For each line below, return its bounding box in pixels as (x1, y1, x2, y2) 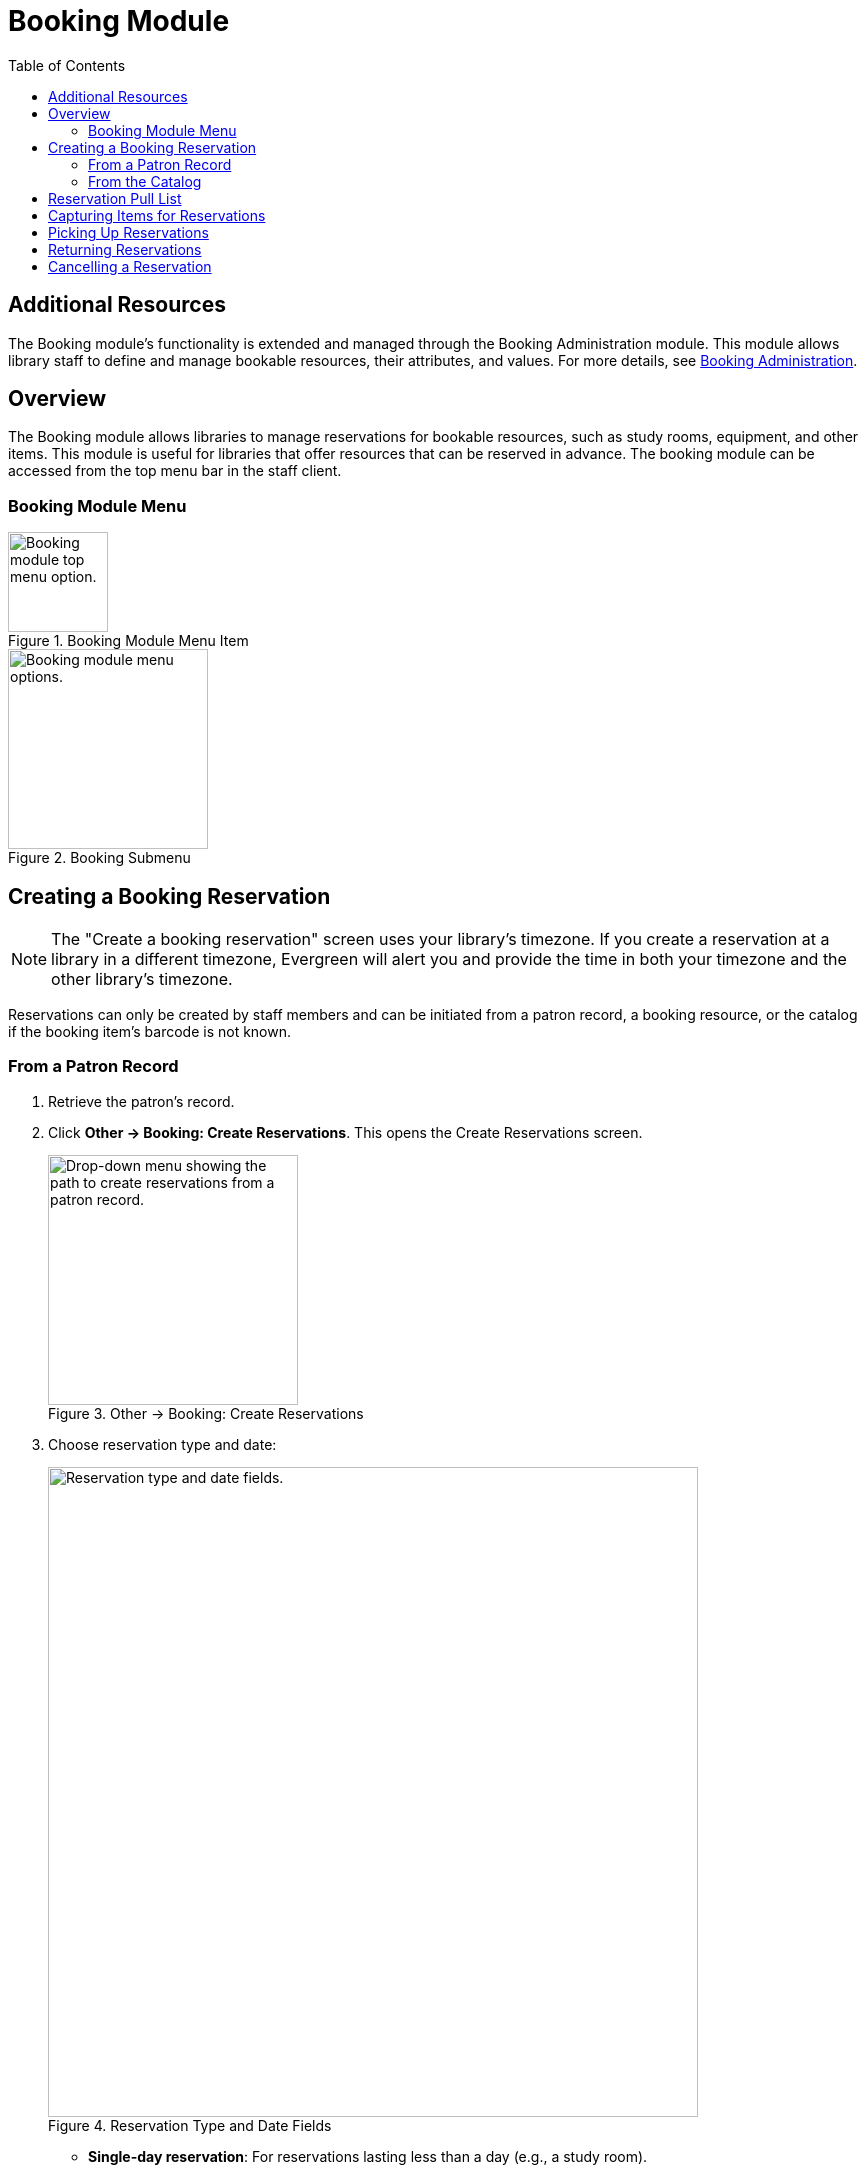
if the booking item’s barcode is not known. (8, 1023, 292, 1041)
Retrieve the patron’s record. (48, 1092, 235, 1110)
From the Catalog (88, 172, 202, 190)
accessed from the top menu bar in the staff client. (8, 462, 342, 480)
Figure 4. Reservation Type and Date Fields (48, 2116, 332, 2134)
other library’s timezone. (51, 969, 233, 990)
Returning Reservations (48, 240, 202, 258)
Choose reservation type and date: (48, 1435, 277, 1453)
